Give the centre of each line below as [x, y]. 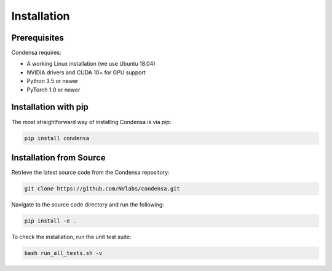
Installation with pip [50, 107]
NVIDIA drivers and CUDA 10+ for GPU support [86, 72]
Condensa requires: [36, 53]
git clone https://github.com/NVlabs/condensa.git [102, 188]
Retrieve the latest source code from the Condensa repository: [90, 173]
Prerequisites [38, 38]
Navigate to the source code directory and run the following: [88, 204]
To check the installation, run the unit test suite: [71, 237]
